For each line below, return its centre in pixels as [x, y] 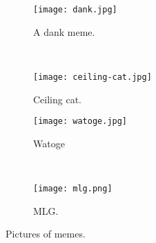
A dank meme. [64, 31]
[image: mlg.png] [73, 188]
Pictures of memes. [46, 234]
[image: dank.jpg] [75, 10]
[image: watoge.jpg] [80, 122]
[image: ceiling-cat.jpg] [92, 77]
